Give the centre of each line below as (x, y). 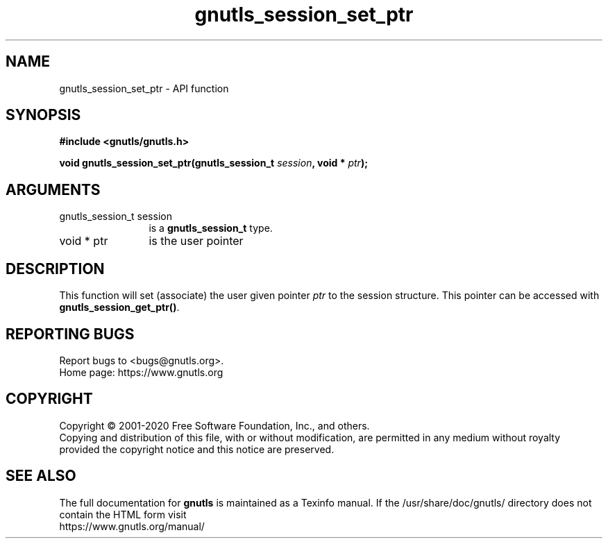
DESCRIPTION (55, 269)
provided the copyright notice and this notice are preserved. (197, 449)
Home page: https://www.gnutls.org (141, 372)
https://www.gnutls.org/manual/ (132, 526)
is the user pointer (196, 241)
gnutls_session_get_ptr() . (119, 307)
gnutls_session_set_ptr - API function (144, 88)
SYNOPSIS (43, 115)
